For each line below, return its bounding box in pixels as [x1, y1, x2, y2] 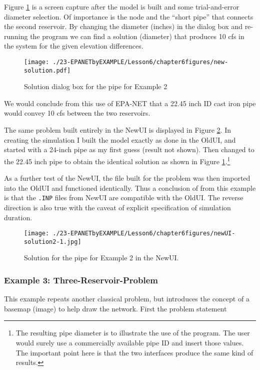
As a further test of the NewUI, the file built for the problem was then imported [4, 173, 250, 183]
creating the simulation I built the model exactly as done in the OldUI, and [4, 134, 236, 145]
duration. [4, 212, 32, 222]
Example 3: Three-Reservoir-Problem [4, 273, 158, 286]
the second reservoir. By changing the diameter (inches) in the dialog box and [4, 21, 242, 32]
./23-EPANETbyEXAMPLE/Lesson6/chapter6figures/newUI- [52, 230, 235, 237]
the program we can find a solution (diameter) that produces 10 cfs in [30, 31, 244, 41]
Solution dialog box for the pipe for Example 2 [24, 81, 167, 92]
